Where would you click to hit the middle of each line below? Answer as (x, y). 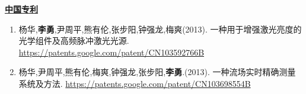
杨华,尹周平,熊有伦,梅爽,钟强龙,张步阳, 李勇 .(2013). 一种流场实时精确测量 (157, 72)
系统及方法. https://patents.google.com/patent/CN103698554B (135, 83)
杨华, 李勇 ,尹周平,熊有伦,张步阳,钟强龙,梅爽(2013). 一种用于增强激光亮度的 (160, 29)
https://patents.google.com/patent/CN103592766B (111, 52)
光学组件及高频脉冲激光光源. (74, 40)
